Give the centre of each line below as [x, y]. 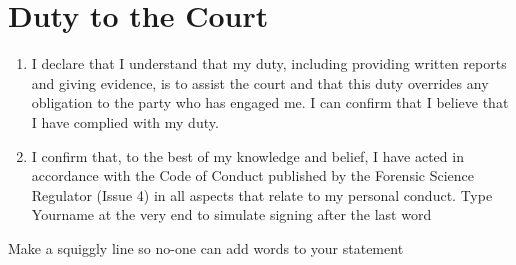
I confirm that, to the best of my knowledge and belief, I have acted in [247, 155]
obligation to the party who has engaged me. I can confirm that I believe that [270, 102]
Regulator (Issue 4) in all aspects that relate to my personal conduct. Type [262, 194]
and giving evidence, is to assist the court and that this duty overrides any [260, 82]
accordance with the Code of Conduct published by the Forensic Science [252, 175]
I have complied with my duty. [125, 121]
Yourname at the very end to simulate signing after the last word [231, 214]
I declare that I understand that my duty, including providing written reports [269, 63]
